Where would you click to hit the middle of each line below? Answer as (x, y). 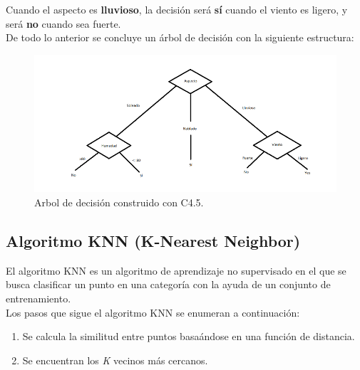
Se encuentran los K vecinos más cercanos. (115, 360)
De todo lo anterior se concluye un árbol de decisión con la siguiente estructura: (180, 37)
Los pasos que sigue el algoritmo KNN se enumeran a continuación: (153, 312)
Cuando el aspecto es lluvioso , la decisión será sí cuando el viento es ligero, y (177, 9)
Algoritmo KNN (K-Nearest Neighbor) (153, 240)
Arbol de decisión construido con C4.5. (119, 202)
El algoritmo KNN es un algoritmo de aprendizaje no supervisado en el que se (176, 270)
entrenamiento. (38, 298)
